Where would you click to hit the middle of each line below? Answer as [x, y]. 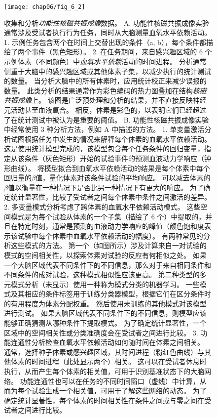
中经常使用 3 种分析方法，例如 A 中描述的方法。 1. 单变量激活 [104, 129]
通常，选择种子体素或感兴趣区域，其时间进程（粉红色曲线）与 [104, 352]
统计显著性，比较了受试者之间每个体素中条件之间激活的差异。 [111, 197]
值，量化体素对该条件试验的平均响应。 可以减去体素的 [123, 178]
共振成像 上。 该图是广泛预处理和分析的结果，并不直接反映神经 [105, 100]
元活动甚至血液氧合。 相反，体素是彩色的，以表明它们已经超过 [105, 110]
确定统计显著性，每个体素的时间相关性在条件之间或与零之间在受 [108, 400]
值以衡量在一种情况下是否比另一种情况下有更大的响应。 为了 [106, 187]
